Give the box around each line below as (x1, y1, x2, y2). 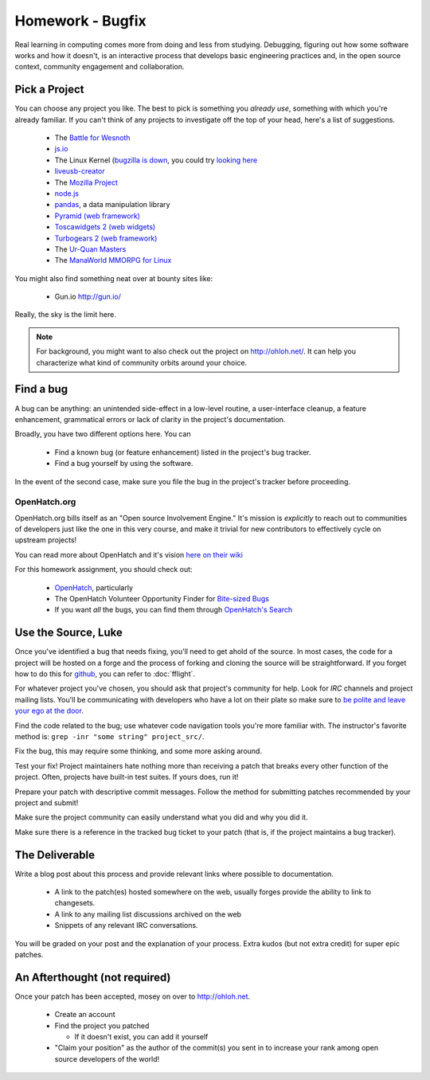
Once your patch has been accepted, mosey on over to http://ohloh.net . (14, 992, 251, 1001)
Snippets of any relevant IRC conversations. (54, 921, 198, 930)
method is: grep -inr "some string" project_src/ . (14, 732, 205, 742)
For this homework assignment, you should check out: (14, 565, 193, 574)
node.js (54, 188, 80, 198)
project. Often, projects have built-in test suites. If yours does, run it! (14, 773, 239, 782)
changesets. (54, 898, 96, 908)
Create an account (54, 1010, 115, 1019)
